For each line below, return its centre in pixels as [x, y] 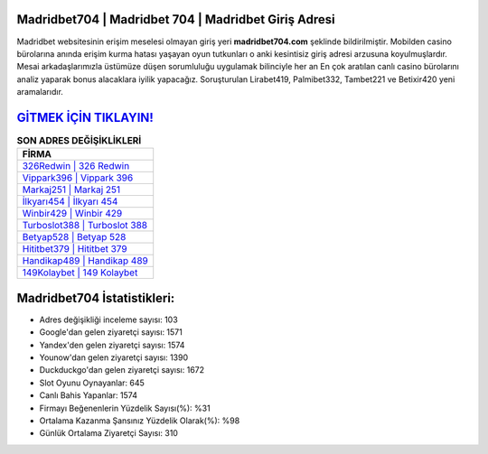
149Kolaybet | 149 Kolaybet [80, 273]
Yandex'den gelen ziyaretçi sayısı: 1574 [112, 345]
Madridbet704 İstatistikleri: [96, 298]
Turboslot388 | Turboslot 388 [85, 226]
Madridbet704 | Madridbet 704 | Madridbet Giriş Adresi [176, 19]
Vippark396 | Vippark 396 [78, 178]
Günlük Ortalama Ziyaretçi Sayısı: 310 [108, 433]
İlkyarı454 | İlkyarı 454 [70, 201]
